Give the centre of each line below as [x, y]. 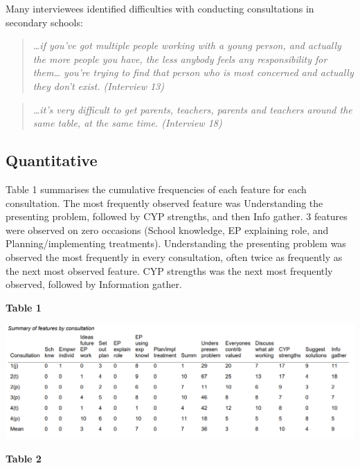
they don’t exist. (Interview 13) [98, 85]
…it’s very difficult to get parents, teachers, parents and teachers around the [192, 109]
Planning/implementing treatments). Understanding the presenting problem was [176, 243]
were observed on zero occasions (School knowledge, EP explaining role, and [167, 229]
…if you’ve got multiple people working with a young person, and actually [187, 45]
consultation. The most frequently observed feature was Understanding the [164, 202]
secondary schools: [44, 22]
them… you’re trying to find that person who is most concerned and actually [193, 72]
